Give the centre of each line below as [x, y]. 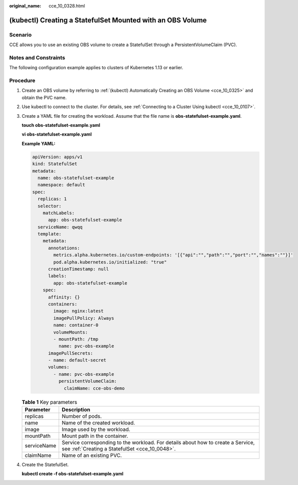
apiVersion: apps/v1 [57, 157]
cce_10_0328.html [67, 6]
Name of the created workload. [98, 423]
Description [76, 410]
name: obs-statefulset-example [76, 178]
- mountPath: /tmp [76, 339]
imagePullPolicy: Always [84, 318]
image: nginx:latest [78, 311]
